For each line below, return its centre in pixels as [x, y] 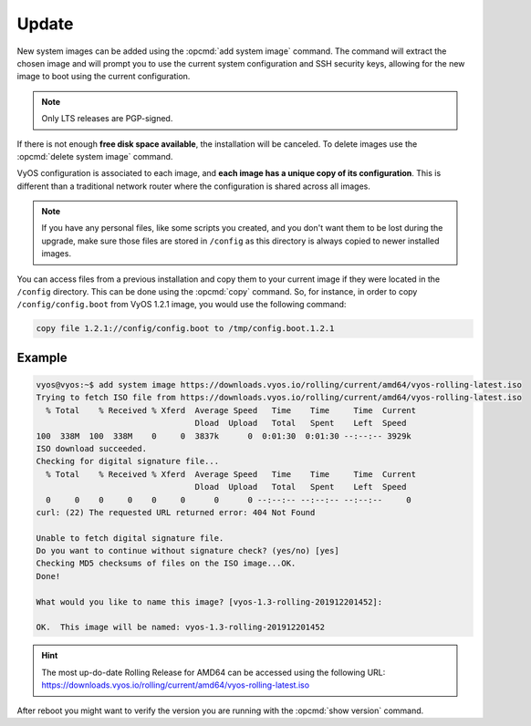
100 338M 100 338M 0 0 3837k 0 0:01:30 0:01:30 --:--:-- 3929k [224, 436]
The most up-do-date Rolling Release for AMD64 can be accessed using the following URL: [213, 672]
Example [42, 357]
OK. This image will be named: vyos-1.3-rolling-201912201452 [181, 627]
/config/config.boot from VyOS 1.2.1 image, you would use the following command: [182, 305]
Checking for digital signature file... [127, 462]
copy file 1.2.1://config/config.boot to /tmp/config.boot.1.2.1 [185, 329]
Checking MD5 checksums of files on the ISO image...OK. [166, 564]
